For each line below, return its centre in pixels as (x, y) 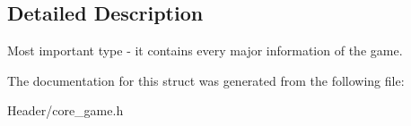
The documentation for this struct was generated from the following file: (206, 80)
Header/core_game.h (66, 110)
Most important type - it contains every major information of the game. (205, 50)
